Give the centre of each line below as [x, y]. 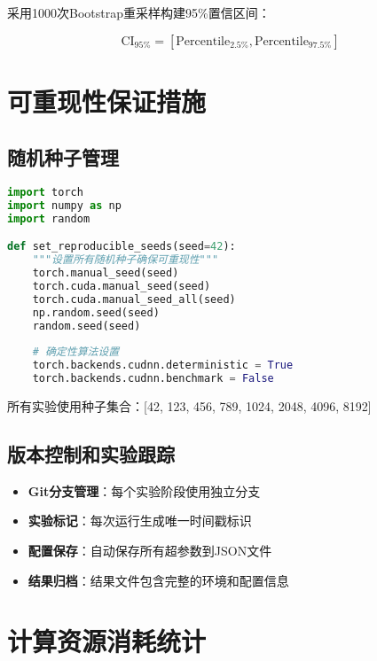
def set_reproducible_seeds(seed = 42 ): [122, 247]
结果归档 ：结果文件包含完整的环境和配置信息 [158, 580]
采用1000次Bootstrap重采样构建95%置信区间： [139, 12]
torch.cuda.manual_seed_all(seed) [134, 299]
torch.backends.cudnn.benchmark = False [153, 379]
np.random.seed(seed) [96, 312]
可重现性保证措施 [107, 101]
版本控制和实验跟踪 [91, 454]
